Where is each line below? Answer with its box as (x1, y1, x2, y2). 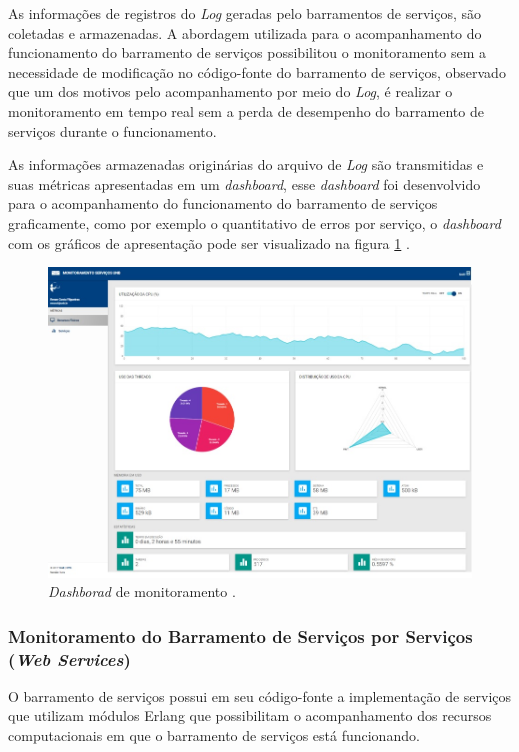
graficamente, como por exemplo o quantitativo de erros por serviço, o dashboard (8, 212, 501, 233)
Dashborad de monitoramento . (48, 581, 236, 602)
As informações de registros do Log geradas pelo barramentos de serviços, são (8, 3, 481, 23)
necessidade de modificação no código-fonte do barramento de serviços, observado (8, 61, 506, 82)
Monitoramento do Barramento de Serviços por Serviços (8, 623, 473, 648)
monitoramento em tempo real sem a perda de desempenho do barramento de (8, 100, 484, 121)
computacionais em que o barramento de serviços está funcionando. (8, 725, 420, 746)
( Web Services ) (8, 646, 131, 671)
